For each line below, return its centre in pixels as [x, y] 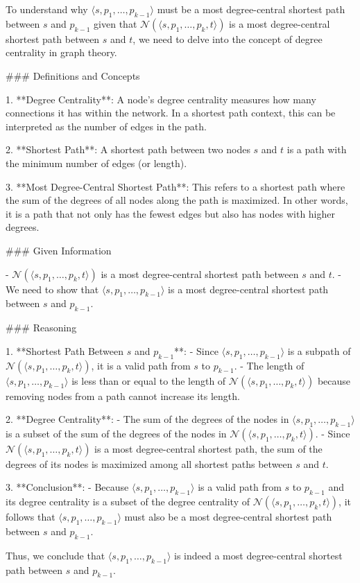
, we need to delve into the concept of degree [228, 38]
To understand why [47, 9]
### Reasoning [41, 328]
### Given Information [59, 250]
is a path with [317, 149]
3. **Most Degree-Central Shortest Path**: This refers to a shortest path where [175, 186]
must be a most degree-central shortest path [251, 9]
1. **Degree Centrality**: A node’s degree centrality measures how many [161, 99]
